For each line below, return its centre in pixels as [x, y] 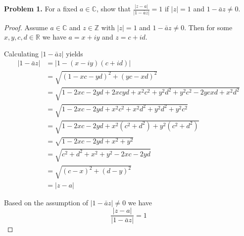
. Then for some [208, 27]
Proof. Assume [26, 27]
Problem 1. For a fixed [41, 9]
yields [74, 53]
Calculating [22, 53]
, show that [113, 9]
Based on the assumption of [46, 202]
